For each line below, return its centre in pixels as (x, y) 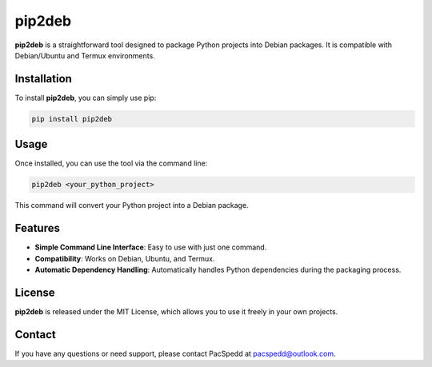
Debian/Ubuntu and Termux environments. (85, 55)
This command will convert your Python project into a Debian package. (132, 205)
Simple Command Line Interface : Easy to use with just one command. (151, 247)
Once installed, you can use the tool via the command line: (111, 163)
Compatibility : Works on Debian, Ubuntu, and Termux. (125, 258)
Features (37, 228)
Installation (43, 79)
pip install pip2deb (72, 119)
